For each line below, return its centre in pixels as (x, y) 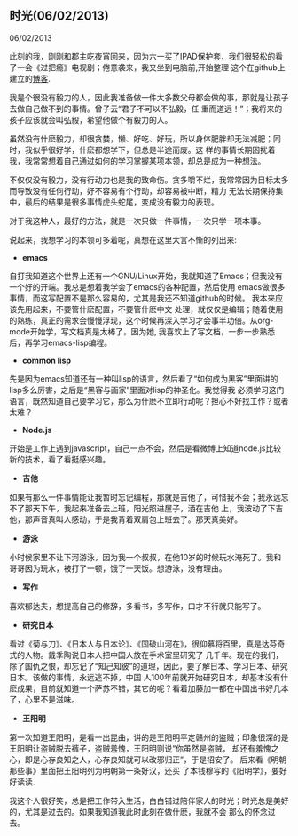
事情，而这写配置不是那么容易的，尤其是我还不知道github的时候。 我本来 (142, 298)
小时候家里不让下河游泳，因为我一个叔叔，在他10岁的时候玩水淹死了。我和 (145, 557)
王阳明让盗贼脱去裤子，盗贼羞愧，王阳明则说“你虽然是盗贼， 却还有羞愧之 (144, 748)
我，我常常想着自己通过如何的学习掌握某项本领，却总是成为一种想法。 (137, 161)
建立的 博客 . (30, 78)
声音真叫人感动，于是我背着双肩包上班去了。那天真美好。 (137, 519)
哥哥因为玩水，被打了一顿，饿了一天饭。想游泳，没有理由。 (118, 568)
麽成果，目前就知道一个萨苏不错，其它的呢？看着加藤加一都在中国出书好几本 (149, 688)
